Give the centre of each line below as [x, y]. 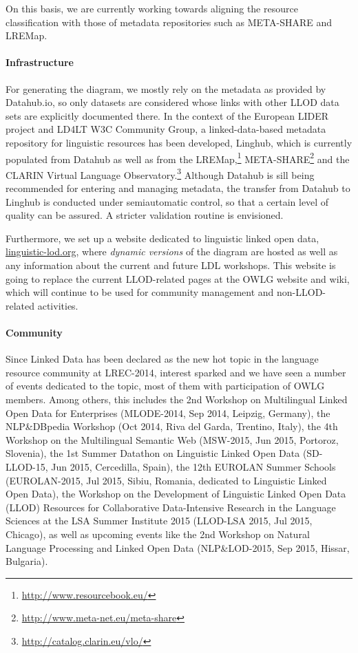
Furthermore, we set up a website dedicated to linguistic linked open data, [162, 238]
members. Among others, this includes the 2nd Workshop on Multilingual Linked [177, 399]
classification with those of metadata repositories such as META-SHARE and [169, 22]
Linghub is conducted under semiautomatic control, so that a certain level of [167, 201]
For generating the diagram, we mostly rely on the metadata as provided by [166, 88]
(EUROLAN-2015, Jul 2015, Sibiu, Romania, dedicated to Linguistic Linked [166, 480]
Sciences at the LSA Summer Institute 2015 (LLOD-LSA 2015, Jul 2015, [159, 521]
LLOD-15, [27, 466]
